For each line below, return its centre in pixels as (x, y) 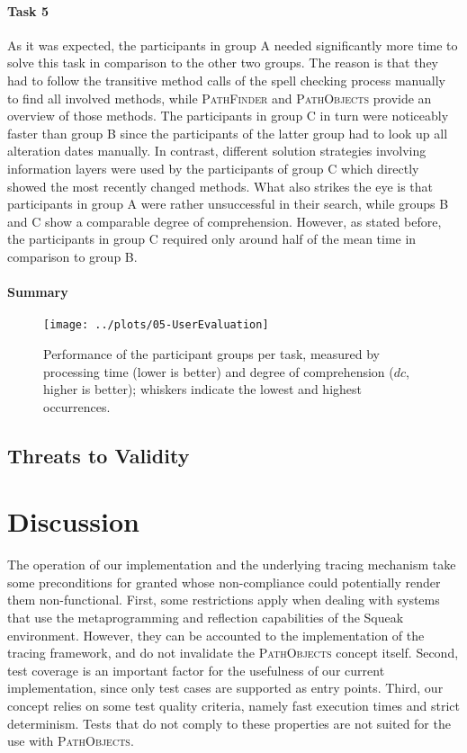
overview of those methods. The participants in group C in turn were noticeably (228, 116)
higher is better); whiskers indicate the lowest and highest (202, 389)
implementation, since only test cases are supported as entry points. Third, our (225, 688)
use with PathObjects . (71, 741)
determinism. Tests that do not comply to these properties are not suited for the (229, 723)
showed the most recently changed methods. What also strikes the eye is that (220, 186)
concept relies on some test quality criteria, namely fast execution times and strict (234, 705)
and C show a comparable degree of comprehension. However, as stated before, (225, 221)
